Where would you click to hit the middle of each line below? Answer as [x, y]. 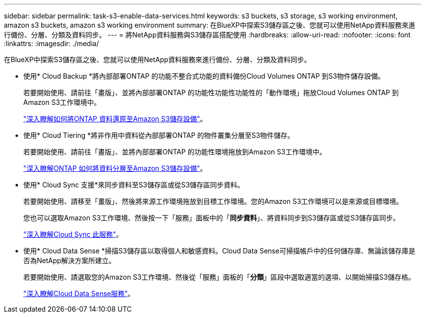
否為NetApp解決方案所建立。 [70, 260]
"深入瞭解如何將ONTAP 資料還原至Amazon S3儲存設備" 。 [115, 119]
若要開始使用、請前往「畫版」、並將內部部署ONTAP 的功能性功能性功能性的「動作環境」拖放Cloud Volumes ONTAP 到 [211, 92]
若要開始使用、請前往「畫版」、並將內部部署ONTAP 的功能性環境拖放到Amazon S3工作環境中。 [175, 152]
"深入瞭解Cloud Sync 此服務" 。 [73, 234]
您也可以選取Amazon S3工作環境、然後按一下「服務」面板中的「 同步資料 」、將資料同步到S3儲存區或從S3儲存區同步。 [212, 218]
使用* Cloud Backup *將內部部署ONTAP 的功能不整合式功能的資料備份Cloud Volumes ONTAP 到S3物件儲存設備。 [204, 76]
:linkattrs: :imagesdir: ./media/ [51, 43]
